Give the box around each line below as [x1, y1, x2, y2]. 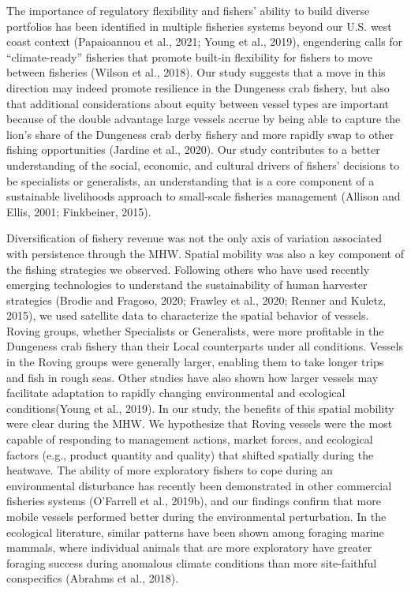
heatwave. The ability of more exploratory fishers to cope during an [6, 462, 333, 478]
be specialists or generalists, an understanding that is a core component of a [6, 172, 375, 189]
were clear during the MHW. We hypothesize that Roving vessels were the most [6, 415, 393, 432]
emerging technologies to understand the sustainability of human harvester [6, 276, 368, 293]
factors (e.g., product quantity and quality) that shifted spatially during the [6, 446, 374, 463]
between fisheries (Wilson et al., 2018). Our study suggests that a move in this [6, 64, 386, 81]
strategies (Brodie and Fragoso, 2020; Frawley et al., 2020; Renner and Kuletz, [6, 291, 387, 308]
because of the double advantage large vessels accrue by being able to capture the [6, 111, 401, 127]
